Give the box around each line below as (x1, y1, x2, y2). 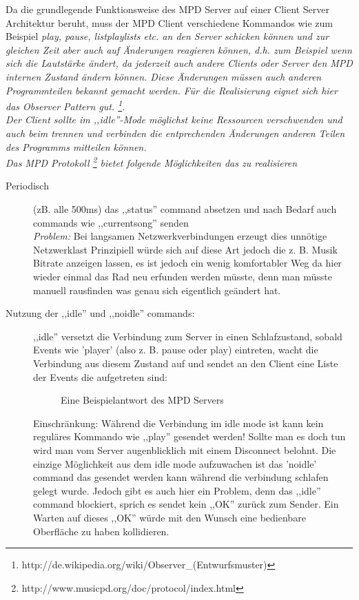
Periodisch (6, 178, 49, 193)
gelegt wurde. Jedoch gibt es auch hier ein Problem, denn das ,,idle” (33, 483, 321, 497)
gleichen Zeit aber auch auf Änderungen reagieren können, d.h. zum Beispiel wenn (6, 42, 352, 56)
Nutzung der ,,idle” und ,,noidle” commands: (6, 306, 195, 320)
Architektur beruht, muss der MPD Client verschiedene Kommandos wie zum (6, 15, 333, 30)
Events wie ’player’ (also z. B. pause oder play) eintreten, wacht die (33, 342, 318, 357)
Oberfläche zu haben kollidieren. (33, 524, 170, 538)
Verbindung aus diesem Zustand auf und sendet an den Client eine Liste (33, 355, 338, 370)
